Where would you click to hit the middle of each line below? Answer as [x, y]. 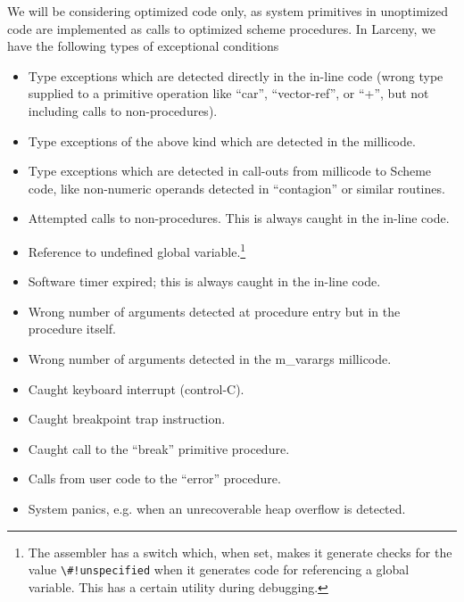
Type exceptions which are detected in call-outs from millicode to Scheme [230, 171]
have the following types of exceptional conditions [143, 46]
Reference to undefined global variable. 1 [137, 250]
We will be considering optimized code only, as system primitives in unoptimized [228, 11]
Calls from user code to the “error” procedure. [154, 478]
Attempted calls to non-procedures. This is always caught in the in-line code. [239, 218]
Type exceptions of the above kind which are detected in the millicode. [222, 140]
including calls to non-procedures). [123, 110]
